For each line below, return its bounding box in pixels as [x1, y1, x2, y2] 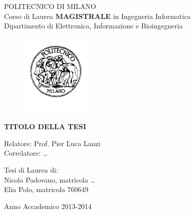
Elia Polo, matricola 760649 [4, 184, 88, 195]
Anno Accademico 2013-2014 [4, 201, 92, 211]
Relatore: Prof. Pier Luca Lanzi [4, 138, 100, 148]
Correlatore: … [4, 148, 48, 158]
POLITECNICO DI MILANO [4, 1, 96, 11]
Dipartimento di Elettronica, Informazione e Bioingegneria [4, 20, 183, 31]
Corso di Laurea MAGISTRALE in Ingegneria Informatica [4, 10, 191, 21]
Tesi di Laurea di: [4, 164, 58, 175]
